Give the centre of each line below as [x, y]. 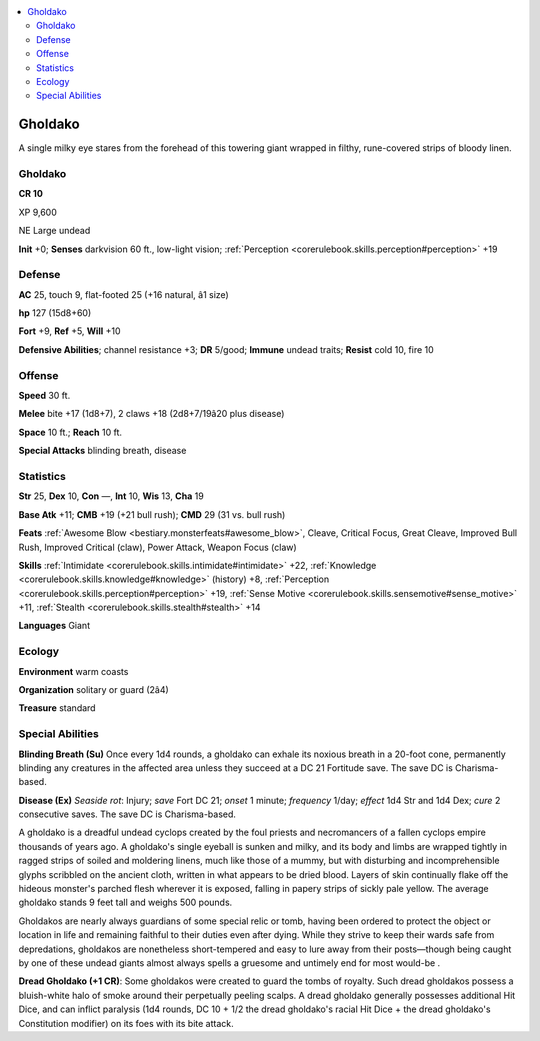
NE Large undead [54, 231]
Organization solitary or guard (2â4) [93, 689]
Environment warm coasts [73, 671]
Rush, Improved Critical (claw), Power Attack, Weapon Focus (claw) [157, 547]
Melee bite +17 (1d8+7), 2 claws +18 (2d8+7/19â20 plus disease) [151, 414]
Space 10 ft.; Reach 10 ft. [70, 432]
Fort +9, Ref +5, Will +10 [69, 331]
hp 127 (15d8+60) [55, 313]
